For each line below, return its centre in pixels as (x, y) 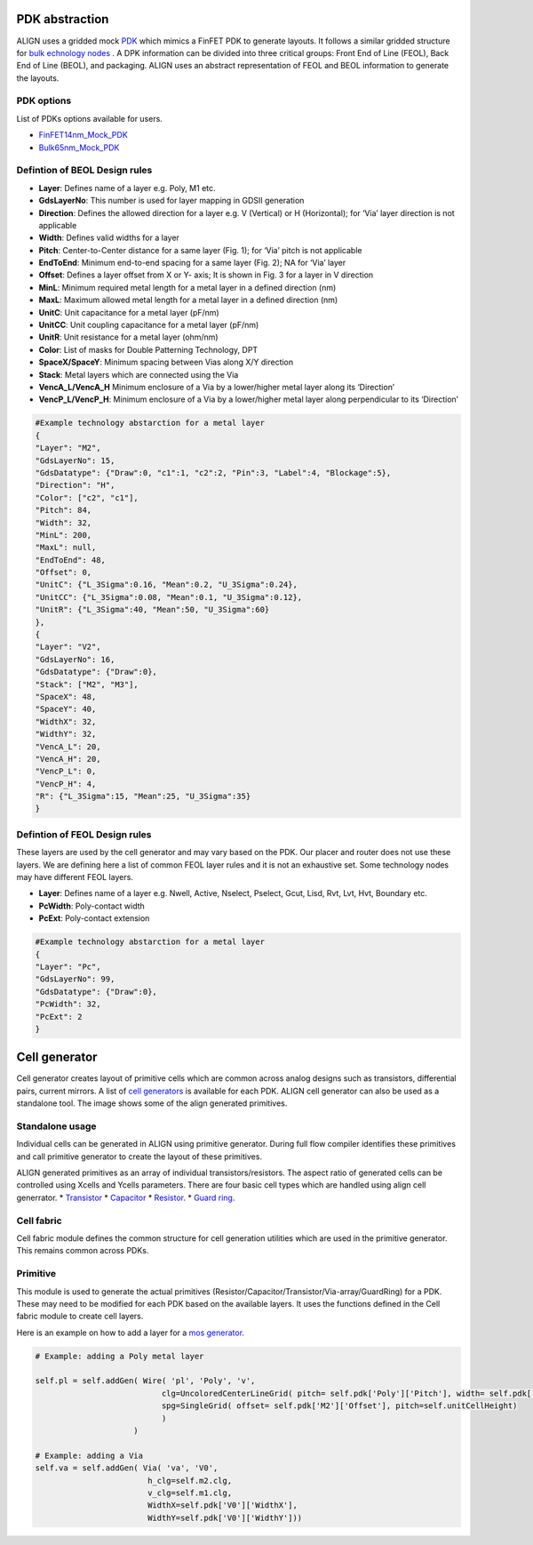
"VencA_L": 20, (68, 746)
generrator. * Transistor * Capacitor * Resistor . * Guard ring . (126, 1197)
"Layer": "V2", (68, 647)
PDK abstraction (63, 19)
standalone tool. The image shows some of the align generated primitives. (152, 1103)
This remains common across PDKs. (83, 1251)
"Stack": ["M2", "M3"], (87, 684)
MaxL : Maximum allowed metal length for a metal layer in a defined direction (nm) (188, 300)
